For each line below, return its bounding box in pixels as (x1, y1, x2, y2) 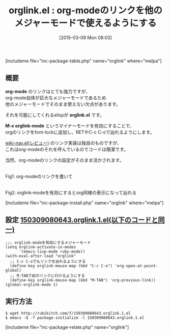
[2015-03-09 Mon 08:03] (59, 34, 112, 41)
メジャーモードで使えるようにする (14, 17, 157, 29)
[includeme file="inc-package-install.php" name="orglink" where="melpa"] (5, 200, 164, 206)
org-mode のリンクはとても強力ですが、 (5, 88, 91, 94)
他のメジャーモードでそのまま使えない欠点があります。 (5, 101, 121, 107)
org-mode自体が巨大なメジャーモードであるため (5, 95, 107, 101)
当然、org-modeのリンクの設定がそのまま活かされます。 (5, 157, 124, 163)
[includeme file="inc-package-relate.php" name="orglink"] (5, 324, 129, 330)
